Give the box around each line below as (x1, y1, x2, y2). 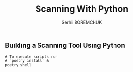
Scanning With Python (35, 3, 129, 14)
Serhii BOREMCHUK (61, 19, 102, 25)
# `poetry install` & (5, 58, 49, 63)
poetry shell (5, 63, 32, 68)
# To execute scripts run (5, 54, 57, 59)
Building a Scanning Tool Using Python (5, 41, 125, 49)
